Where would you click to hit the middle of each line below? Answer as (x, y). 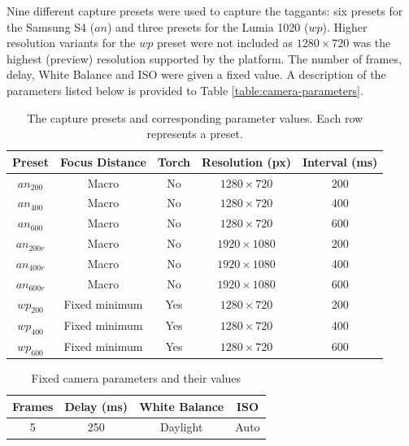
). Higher (345, 26)
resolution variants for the (71, 43)
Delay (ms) (96, 406)
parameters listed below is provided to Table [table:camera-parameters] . (185, 90)
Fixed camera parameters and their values (136, 378)
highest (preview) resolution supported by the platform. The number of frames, (204, 58)
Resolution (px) (246, 161)
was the (372, 43)
